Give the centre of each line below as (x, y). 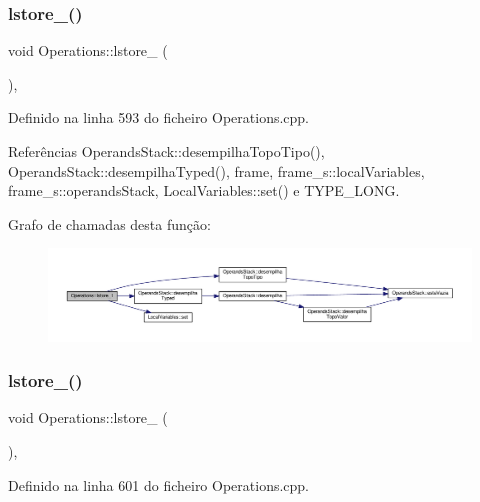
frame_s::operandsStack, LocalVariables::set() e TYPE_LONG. (204, 190)
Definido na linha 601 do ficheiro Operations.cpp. (159, 484)
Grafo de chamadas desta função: (109, 223)
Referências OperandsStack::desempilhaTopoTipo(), (166, 151)
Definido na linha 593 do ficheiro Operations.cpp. (159, 117)
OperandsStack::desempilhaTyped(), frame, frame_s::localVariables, (216, 170)
